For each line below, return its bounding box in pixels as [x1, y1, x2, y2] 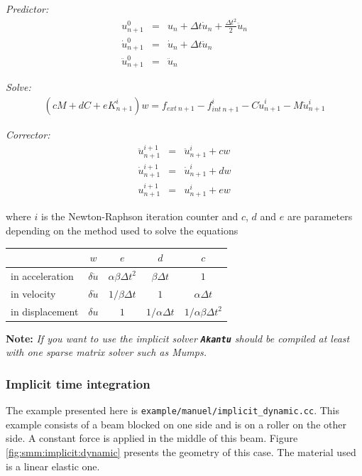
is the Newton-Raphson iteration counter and [40, 209, 238, 224]
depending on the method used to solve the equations [6, 222, 238, 237]
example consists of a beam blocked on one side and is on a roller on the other [6, 416, 346, 431]
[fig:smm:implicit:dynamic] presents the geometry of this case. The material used [6, 444, 356, 459]
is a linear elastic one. [6, 458, 100, 473]
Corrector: [6, 126, 50, 141]
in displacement [11, 303, 79, 318]
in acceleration [11, 268, 74, 283]
